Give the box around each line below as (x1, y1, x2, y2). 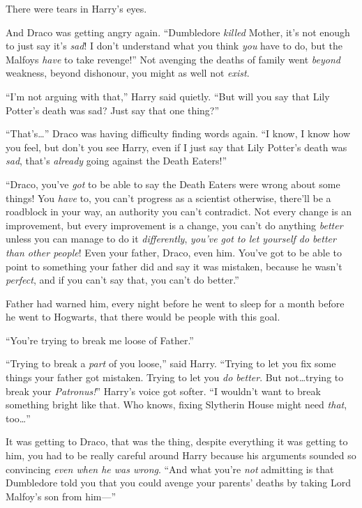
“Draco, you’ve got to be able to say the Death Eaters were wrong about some (6, 176, 340, 191)
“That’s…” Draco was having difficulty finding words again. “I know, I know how (6, 126, 351, 141)
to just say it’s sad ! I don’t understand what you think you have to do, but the (6, 38, 342, 53)
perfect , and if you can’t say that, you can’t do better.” (6, 272, 239, 287)
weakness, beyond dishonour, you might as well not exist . (6, 66, 250, 80)
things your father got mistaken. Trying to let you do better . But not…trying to (6, 370, 344, 385)
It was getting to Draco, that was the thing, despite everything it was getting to (6, 434, 348, 449)
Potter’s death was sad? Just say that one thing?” (6, 102, 220, 117)
